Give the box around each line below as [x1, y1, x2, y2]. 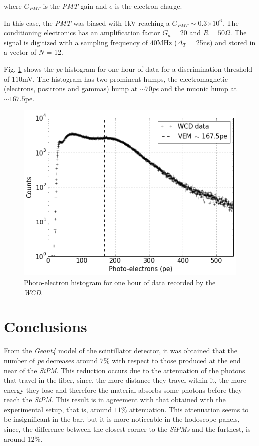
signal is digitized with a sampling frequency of [4, 37, 148, 47]
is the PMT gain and [43, 1, 107, 11]
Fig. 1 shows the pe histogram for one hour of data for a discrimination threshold [4, 63, 253, 74]
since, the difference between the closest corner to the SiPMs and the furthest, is [4, 424, 251, 434]
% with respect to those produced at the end [103, 355, 241, 365]
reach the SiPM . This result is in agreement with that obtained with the [4, 394, 226, 405]
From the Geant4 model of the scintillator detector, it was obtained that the [4, 345, 237, 356]
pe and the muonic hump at [152, 83, 237, 94]
